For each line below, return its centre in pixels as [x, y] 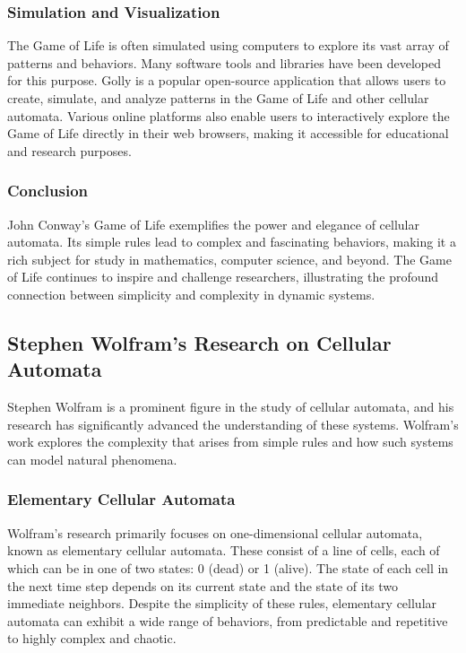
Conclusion [47, 191]
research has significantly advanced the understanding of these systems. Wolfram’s [233, 424]
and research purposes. [69, 150]
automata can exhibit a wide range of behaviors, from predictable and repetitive [228, 620]
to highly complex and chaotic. [92, 638]
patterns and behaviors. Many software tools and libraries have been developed [224, 62]
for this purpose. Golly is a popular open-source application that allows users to [227, 80]
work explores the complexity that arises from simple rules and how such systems [230, 442]
